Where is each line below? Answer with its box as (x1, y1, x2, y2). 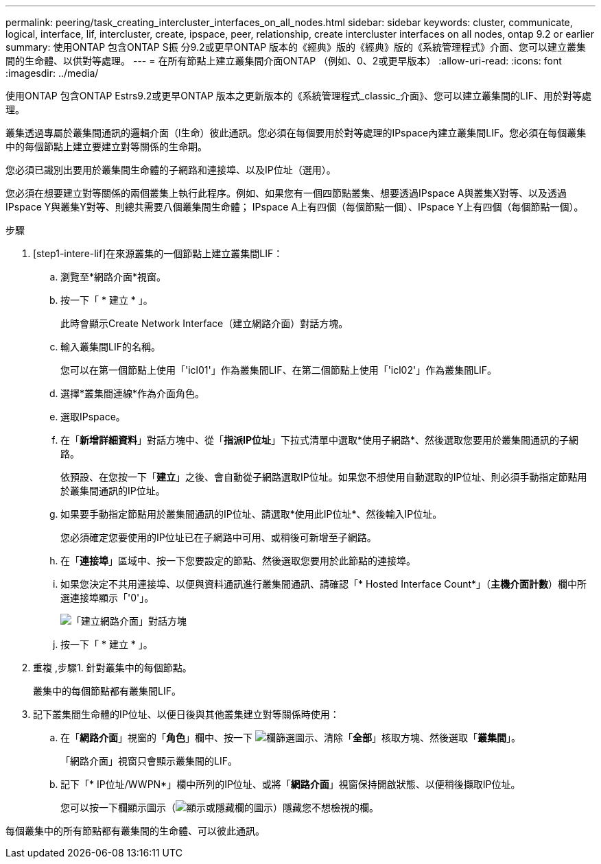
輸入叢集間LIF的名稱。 (60, 341, 161, 352)
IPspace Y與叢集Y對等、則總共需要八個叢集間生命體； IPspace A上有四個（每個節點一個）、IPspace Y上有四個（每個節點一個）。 (5, 201, 584, 213)
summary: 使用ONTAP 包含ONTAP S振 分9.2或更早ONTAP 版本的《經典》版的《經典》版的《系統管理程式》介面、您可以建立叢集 (5, 41, 587, 53)
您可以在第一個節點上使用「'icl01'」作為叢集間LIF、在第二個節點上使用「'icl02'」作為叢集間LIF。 (60, 364, 497, 376)
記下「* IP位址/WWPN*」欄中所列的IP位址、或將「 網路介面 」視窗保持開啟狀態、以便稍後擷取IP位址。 (60, 778, 521, 790)
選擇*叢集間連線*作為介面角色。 (60, 387, 205, 399)
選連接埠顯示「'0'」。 (60, 592, 154, 603)
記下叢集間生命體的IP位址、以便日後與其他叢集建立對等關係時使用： (33, 708, 340, 720)
